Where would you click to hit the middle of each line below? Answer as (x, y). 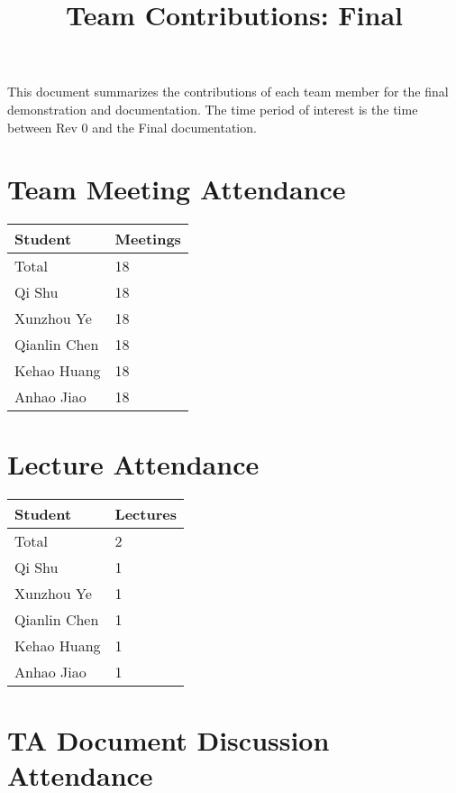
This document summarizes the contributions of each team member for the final (228, 92)
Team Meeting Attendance (177, 189)
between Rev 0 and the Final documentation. (132, 127)
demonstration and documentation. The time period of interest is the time (213, 109)
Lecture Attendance (133, 464)
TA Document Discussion (169, 739)
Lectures (146, 514)
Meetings (148, 239)
